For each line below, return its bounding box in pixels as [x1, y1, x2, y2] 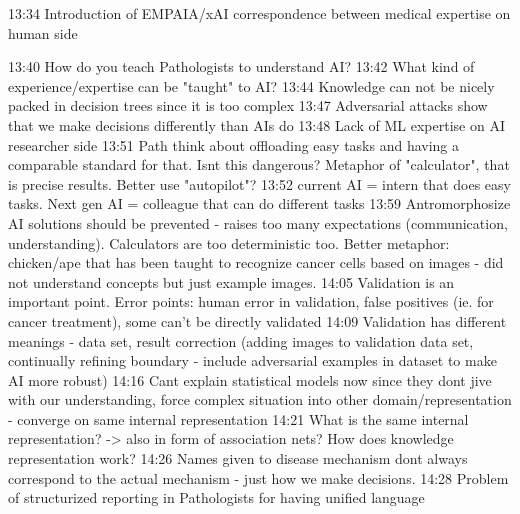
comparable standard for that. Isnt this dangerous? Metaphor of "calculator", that [8, 154, 510, 175]
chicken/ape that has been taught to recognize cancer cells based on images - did [8, 252, 504, 273]
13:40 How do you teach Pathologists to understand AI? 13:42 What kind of [8, 56, 475, 77]
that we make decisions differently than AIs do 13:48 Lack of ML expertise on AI [8, 114, 505, 135]
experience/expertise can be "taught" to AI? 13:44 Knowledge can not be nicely [8, 75, 495, 96]
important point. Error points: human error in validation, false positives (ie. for [8, 291, 494, 312]
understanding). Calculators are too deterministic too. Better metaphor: [8, 232, 450, 253]
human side [8, 22, 78, 43]
